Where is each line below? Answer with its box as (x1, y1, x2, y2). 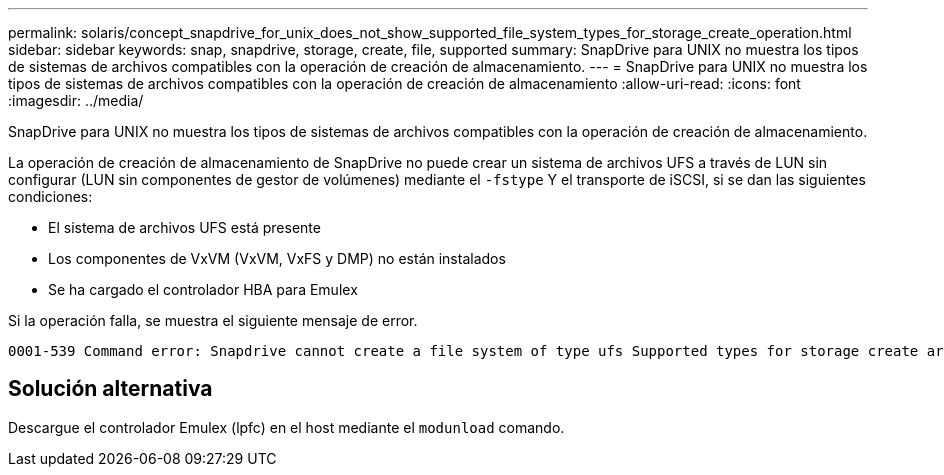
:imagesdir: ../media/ (8, 92, 144, 109)
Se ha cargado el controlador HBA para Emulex (48, 281, 358, 298)
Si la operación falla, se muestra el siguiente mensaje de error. (8, 312, 418, 329)
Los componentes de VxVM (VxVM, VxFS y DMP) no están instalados (48, 250, 506, 267)
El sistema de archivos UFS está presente (48, 219, 321, 236)
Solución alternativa (8, 376, 213, 402)
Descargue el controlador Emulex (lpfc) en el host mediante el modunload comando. (8, 418, 565, 436)
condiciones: (8, 188, 93, 205)
